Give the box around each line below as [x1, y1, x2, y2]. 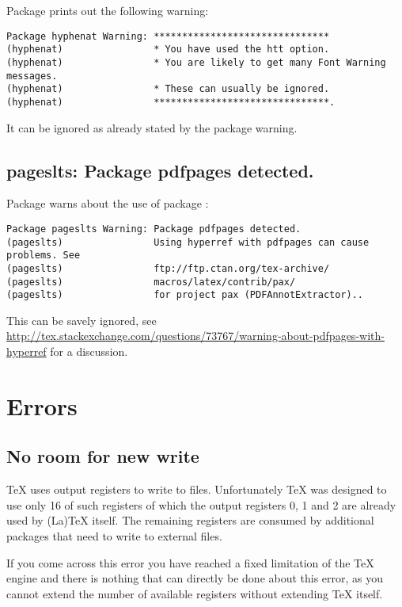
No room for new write [6, 444, 199, 468]
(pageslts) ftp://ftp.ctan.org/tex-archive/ [6, 262, 330, 274]
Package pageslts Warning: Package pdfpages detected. [6, 223, 301, 235]
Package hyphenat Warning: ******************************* [6, 30, 330, 42]
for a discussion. [50, 343, 128, 360]
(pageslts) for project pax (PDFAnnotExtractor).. [6, 289, 364, 301]
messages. [6, 70, 58, 82]
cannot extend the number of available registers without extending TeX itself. [6, 585, 383, 601]
